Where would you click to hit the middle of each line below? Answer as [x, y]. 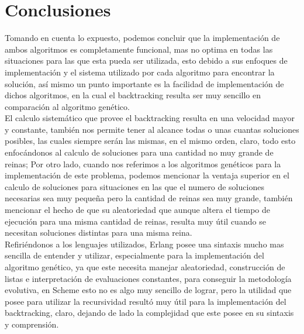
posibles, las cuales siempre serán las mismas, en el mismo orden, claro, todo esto [150, 141]
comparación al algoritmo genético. [67, 106]
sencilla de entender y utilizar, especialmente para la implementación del [134, 255]
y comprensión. [32, 324]
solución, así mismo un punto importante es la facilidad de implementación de [144, 83]
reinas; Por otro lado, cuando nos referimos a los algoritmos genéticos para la [143, 163]
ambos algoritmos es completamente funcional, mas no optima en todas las [139, 49]
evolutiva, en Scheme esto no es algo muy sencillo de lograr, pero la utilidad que [148, 290]
